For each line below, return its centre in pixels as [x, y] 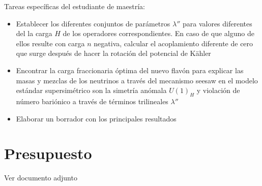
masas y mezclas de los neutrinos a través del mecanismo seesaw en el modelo [137, 80]
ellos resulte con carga [50, 43]
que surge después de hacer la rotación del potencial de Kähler [113, 53]
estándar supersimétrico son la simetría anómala [91, 90]
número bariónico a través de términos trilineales [92, 101]
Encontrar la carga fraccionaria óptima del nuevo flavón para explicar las [130, 70]
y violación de [218, 90]
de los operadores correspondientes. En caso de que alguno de [158, 33]
